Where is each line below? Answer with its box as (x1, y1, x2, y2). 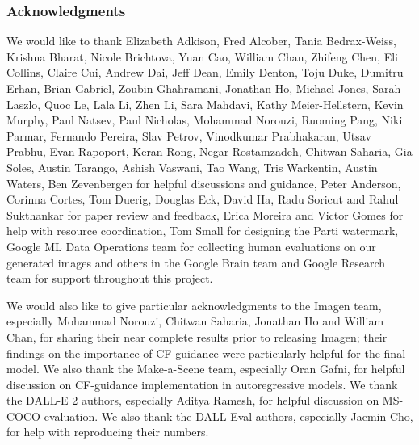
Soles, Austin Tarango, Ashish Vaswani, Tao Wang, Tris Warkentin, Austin (6, 158, 378, 175)
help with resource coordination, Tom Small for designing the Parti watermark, (6, 222, 399, 239)
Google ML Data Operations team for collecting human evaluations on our (6, 237, 376, 254)
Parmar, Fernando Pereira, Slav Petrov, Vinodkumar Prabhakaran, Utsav (6, 127, 371, 144)
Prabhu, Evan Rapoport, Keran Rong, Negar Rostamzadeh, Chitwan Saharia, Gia (6, 143, 413, 160)
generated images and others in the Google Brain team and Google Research (6, 254, 386, 271)
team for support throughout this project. (6, 270, 213, 287)
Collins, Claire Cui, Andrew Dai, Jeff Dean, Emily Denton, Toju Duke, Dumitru (6, 64, 404, 81)
